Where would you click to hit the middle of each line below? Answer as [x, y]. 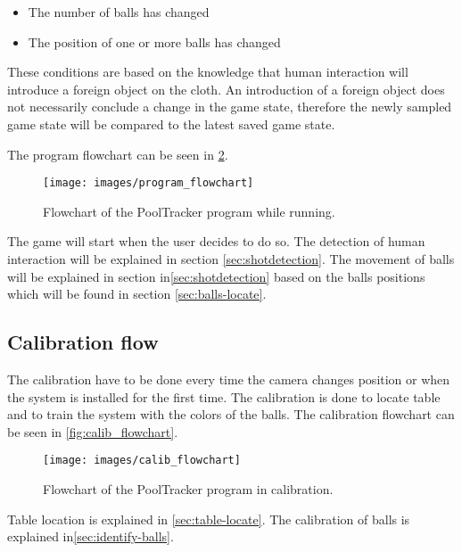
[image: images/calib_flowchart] [142, 461]
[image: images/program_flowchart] [148, 183]
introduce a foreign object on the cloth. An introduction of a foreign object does [226, 89]
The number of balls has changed [119, 12]
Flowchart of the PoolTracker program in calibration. [188, 489]
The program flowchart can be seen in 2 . [118, 154]
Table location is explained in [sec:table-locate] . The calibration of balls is [209, 519]
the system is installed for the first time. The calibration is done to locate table [224, 396]
